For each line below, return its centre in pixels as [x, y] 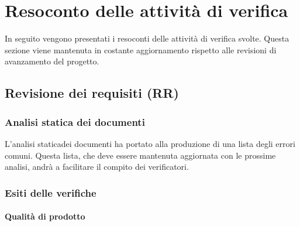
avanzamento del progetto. [52, 61]
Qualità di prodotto [45, 216]
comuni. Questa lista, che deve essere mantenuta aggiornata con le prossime [140, 155]
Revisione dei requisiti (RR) [92, 93]
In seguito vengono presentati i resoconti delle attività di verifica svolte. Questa [147, 38]
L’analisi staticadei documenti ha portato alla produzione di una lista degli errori [150, 143]
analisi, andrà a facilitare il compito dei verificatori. [97, 167]
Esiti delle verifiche [51, 192]
